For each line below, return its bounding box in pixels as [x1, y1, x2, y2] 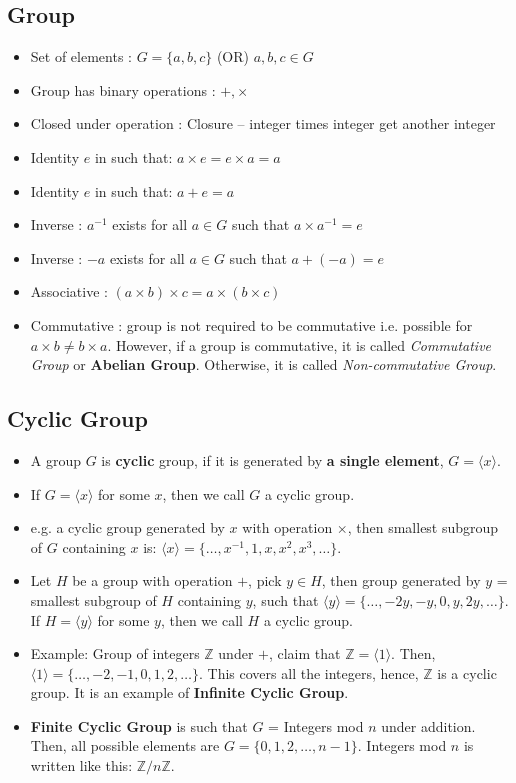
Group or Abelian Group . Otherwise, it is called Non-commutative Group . [30, 354, 497, 375]
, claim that [268, 643, 341, 664]
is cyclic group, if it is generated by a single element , [101, 449, 444, 470]
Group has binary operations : [30, 79, 216, 100]
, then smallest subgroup [347, 517, 499, 538]
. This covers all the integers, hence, [199, 662, 419, 683]
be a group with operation [72, 570, 233, 591]
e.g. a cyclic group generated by [30, 517, 225, 538]
